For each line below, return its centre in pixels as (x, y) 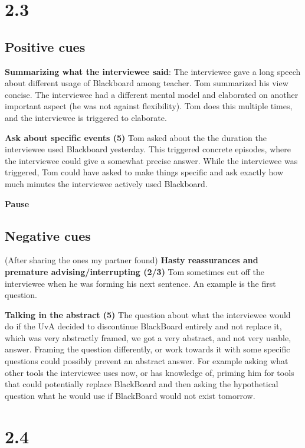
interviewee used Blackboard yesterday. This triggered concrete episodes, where (148, 149)
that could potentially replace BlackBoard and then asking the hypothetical (142, 384)
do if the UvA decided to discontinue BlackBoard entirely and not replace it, (143, 326)
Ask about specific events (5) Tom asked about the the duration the (136, 137)
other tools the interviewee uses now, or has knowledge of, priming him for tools (150, 372)
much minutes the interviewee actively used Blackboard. (106, 183)
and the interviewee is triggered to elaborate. (86, 117)
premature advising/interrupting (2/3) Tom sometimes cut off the (135, 271)
